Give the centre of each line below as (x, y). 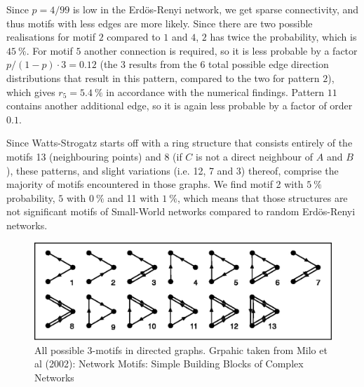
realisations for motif (51, 37)
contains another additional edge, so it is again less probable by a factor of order (180, 106)
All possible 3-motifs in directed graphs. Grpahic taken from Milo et (181, 349)
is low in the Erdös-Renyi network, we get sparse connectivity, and (216, 9)
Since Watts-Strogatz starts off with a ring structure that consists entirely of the (180, 143)
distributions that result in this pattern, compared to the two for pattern (163, 77)
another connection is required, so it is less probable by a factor (221, 50)
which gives (31, 91)
